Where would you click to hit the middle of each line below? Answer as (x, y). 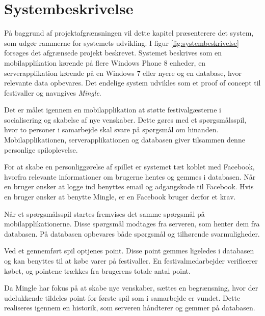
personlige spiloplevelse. (41, 149)
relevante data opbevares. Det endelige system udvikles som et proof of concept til (132, 83)
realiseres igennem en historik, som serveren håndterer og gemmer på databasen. (130, 308)
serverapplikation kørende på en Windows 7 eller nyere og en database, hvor (123, 73)
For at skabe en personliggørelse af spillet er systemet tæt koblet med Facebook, (129, 167)
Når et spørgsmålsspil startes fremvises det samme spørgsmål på (104, 213)
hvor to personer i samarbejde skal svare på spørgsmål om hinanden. (111, 130)
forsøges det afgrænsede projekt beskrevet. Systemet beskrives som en (113, 53)
